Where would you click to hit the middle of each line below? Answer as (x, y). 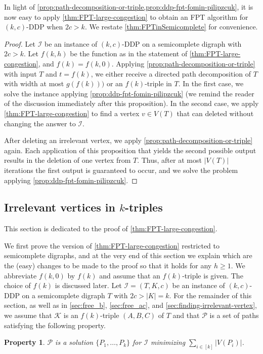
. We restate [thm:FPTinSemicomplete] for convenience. (171, 27)
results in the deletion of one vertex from (68, 160)
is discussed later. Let (88, 285)
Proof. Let (20, 43)
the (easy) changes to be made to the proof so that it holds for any (108, 265)
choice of (17, 285)
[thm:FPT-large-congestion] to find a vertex (72, 113)
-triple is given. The (213, 275)
